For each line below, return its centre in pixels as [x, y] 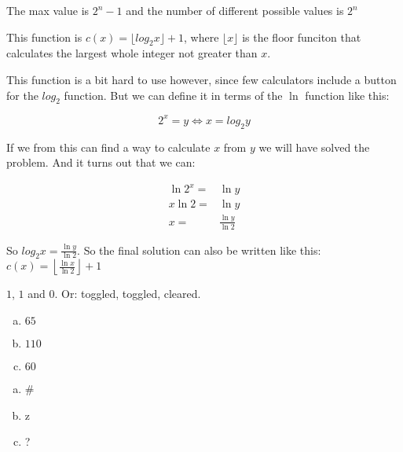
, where [201, 37]
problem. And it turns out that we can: [101, 162]
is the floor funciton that [302, 37]
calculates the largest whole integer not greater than [132, 53]
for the [22, 95]
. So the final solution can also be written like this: [199, 250]
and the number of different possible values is [235, 10]
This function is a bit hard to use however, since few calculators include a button [201, 79]
